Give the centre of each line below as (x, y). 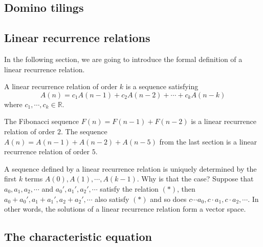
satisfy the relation (129, 188)
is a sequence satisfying (162, 86)
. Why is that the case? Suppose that (195, 179)
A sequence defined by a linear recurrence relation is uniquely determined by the (130, 168)
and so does (168, 199)
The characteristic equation (78, 236)
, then (186, 188)
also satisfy (112, 199)
